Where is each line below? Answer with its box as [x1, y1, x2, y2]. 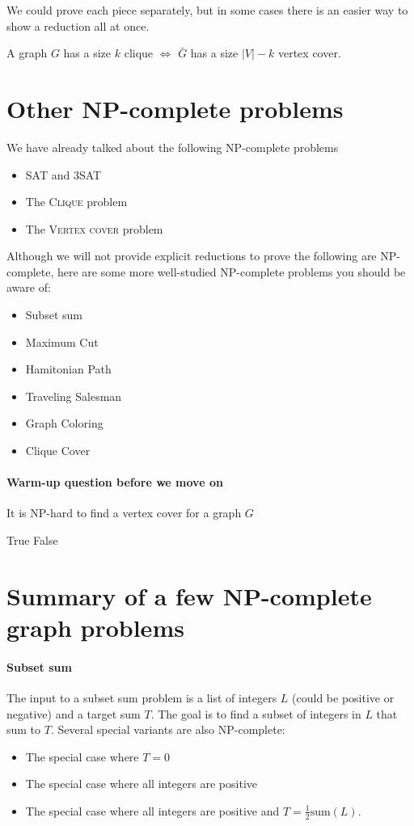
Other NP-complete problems [6, 91, 344, 124]
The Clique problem [25, 193, 128, 210]
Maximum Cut [25, 333, 99, 350]
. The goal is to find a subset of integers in [150, 705, 361, 722]
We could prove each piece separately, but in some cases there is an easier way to [6, 2, 408, 18]
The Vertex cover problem [25, 220, 163, 237]
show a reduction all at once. [6, 17, 150, 34]
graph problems [6, 610, 184, 643]
